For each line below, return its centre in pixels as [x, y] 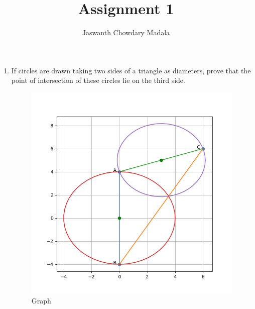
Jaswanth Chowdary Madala [126, 32]
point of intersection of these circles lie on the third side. [98, 80]
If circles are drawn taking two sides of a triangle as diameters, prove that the [131, 70]
